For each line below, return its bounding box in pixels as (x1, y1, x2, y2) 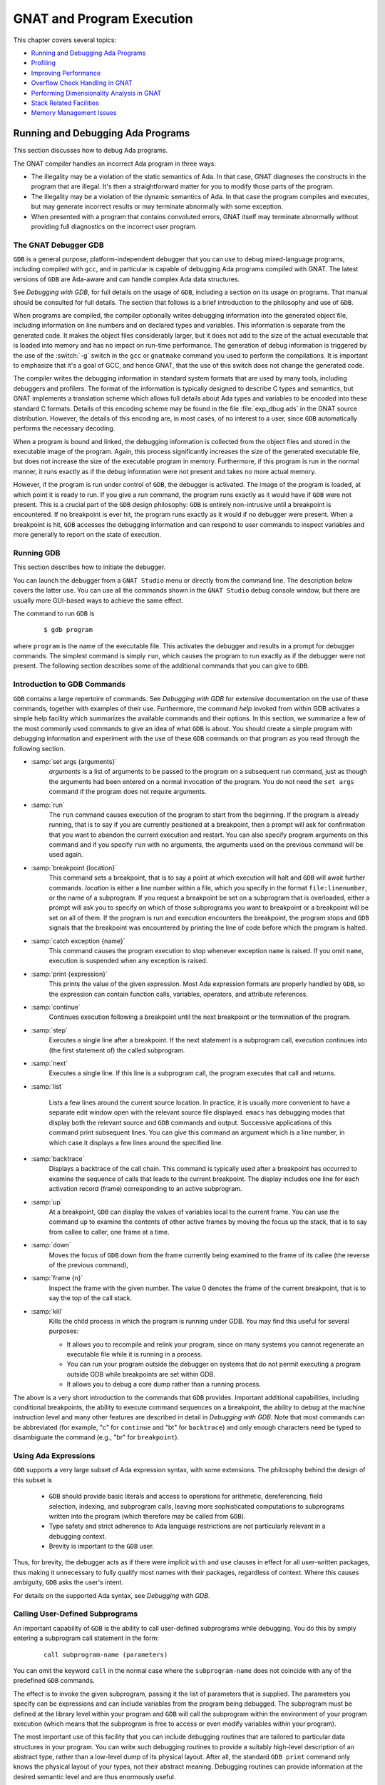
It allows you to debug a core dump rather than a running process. (66, 1380, 262, 1389)
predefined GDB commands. (13, 1676, 96, 1685)
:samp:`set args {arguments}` (31, 757, 118, 765)
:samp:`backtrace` (31, 1155, 85, 1163)
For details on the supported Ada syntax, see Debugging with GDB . (13, 1591, 210, 1599)
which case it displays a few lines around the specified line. (48, 1138, 224, 1147)
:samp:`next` (31, 1059, 68, 1067)
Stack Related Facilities (31, 99, 99, 107)
